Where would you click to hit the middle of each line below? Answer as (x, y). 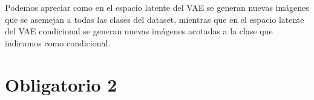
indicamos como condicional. (58, 42)
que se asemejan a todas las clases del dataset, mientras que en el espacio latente (155, 19)
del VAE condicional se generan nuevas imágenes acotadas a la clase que (139, 31)
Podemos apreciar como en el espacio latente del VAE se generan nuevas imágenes (157, 7)
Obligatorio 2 (61, 84)
